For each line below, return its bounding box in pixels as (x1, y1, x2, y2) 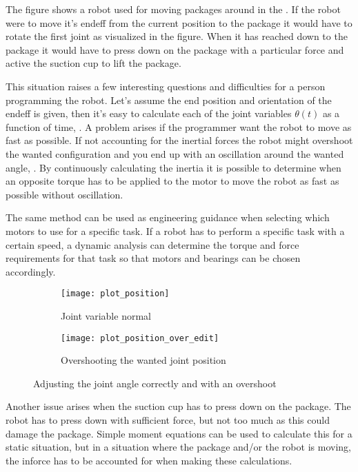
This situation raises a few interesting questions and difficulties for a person (6, 79, 326, 93)
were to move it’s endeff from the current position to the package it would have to (6, 15, 352, 30)
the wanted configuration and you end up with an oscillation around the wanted (6, 146, 344, 161)
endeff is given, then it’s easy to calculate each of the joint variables (6, 106, 292, 121)
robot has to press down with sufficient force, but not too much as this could (6, 412, 330, 427)
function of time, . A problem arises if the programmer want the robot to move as (6, 119, 352, 134)
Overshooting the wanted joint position (61, 353, 226, 367)
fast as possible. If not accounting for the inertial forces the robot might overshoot (6, 133, 353, 147)
